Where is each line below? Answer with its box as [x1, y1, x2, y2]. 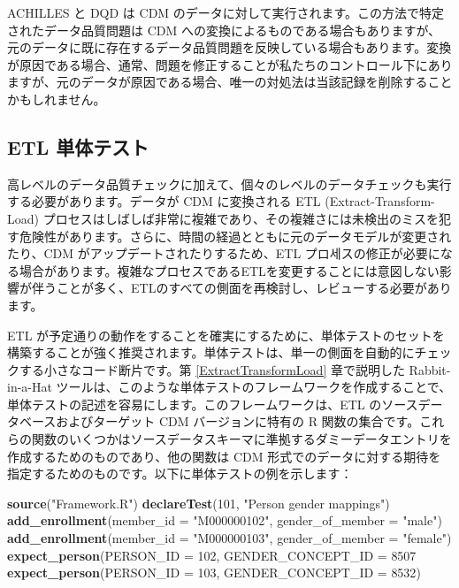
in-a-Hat [7, 378, 52, 396]
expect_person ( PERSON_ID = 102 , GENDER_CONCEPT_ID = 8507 [7, 546, 417, 564]
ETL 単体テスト [7, 133, 149, 160]
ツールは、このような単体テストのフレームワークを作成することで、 [56, 378, 452, 396]
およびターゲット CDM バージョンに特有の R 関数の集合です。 [56, 412, 420, 431]
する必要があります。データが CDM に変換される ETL [7, 192, 321, 210]
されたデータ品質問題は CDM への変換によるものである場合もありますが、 [7, 20, 441, 39]
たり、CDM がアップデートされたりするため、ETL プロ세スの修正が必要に [7, 244, 440, 263]
